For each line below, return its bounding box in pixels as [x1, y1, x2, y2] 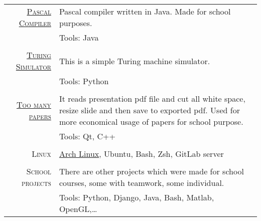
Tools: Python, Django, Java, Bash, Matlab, [59, 191, 214, 203]
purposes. [59, 17, 92, 29]
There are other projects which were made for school [59, 165, 244, 177]
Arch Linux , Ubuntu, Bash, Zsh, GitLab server [59, 148, 224, 159]
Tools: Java [59, 32, 99, 43]
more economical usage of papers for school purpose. [59, 116, 243, 127]
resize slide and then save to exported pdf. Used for [59, 104, 240, 116]
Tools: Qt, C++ [59, 130, 115, 142]
